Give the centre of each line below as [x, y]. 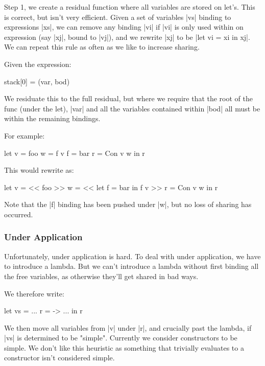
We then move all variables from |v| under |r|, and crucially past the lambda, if [128, 327]
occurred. [19, 214]
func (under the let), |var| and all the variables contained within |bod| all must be [132, 108]
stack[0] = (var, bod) [37, 81]
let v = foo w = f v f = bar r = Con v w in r [75, 153]
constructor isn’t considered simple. [59, 358]
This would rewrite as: [39, 170]
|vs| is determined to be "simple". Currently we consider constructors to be [121, 338]
